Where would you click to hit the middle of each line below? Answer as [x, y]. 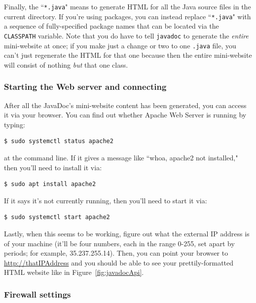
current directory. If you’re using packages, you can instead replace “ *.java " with [128, 16]
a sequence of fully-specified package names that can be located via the [111, 26]
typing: [15, 124]
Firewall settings [37, 294]
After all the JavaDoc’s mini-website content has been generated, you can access [125, 105]
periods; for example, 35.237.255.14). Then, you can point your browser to [116, 253]
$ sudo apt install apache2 [50, 184]
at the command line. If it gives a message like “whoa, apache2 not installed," [121, 157]
